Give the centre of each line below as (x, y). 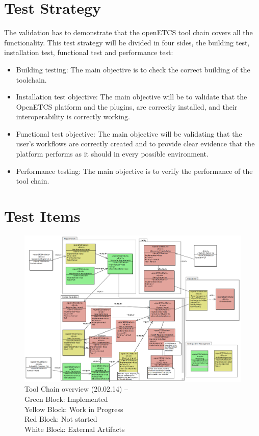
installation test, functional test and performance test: (89, 52)
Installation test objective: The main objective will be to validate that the (132, 97)
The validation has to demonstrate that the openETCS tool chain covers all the (128, 32)
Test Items (42, 216)
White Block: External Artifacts (75, 429)
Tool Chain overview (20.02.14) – (76, 389)
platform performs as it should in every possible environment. (112, 154)
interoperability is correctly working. (73, 117)
